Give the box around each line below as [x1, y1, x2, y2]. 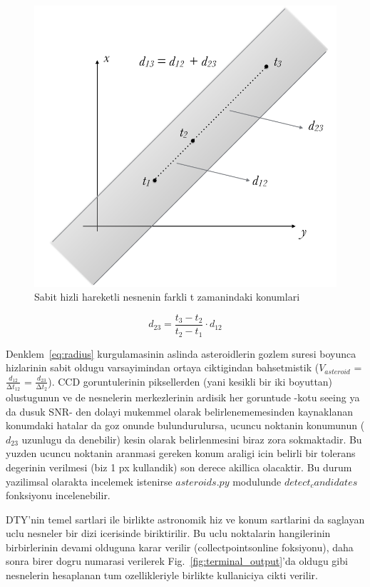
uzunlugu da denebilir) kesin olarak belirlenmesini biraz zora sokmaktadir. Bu [21, 431, 362, 446]
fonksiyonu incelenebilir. [6, 488, 111, 503]
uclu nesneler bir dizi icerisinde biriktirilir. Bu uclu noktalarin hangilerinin [6, 526, 331, 541]
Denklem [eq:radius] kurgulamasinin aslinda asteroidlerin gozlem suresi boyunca [6, 346, 356, 361]
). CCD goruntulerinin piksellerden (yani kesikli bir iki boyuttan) [48, 373, 333, 388]
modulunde [232, 473, 282, 488]
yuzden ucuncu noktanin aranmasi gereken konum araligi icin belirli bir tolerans [6, 446, 356, 461]
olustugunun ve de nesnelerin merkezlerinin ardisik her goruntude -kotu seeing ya [6, 389, 360, 404]
